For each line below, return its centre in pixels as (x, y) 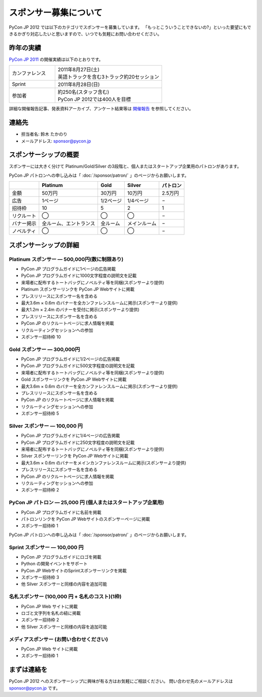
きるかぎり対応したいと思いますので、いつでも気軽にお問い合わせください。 (85, 34)
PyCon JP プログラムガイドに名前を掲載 (61, 512)
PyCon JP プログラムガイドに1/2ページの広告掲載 (71, 359)
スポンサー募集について (56, 13)
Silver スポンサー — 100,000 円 (46, 426)
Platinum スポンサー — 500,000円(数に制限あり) (66, 259)
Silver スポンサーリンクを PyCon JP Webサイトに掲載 (75, 456)
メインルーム (142, 223)
